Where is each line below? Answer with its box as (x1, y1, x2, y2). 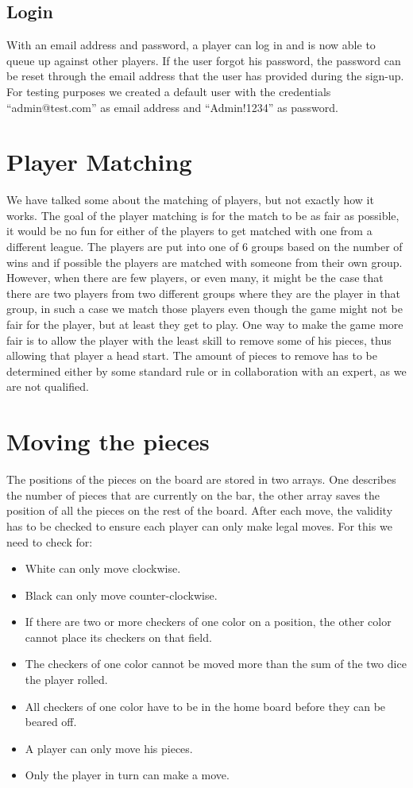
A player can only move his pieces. (25, 740, 193, 756)
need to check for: (6, 533, 93, 550)
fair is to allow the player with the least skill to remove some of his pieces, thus (6, 331, 392, 348)
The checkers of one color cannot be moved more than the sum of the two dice (25, 655, 407, 672)
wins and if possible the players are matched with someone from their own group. (6, 253, 403, 270)
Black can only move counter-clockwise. (25, 586, 218, 603)
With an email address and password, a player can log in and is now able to (6, 37, 376, 53)
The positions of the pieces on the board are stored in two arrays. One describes (6, 471, 396, 488)
